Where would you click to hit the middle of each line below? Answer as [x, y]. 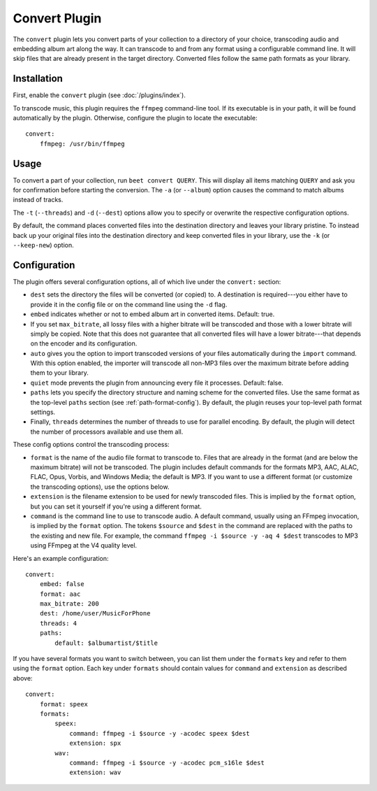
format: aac [60, 594]
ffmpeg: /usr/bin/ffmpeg [82, 144]
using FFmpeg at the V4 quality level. [84, 546]
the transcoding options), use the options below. [100, 487]
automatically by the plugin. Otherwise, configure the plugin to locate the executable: [135, 118]
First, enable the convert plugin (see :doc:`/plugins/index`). [99, 95]
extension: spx [95, 743]
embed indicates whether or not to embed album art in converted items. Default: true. [153, 314]
